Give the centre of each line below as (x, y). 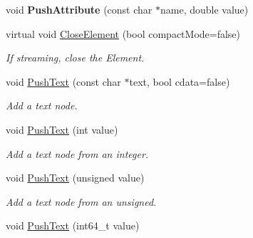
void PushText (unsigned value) (75, 178)
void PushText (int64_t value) (73, 225)
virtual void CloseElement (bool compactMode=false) (123, 33)
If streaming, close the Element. (75, 58)
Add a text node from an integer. (77, 153)
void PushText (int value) (62, 129)
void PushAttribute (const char (79, 9)
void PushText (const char (63, 81)
